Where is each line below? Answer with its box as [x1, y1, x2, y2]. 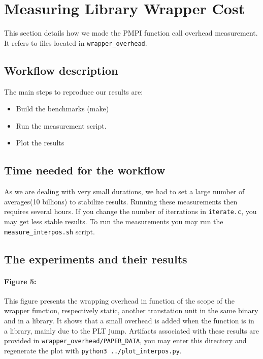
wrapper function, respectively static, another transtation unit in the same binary [4, 305, 258, 316]
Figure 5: [4, 276, 37, 286]
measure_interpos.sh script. [4, 226, 95, 236]
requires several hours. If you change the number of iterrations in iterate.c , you [4, 206, 257, 217]
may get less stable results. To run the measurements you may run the [4, 216, 223, 226]
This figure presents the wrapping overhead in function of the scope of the [4, 295, 235, 306]
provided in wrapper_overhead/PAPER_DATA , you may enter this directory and [4, 335, 247, 346]
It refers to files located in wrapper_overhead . [4, 37, 147, 48]
